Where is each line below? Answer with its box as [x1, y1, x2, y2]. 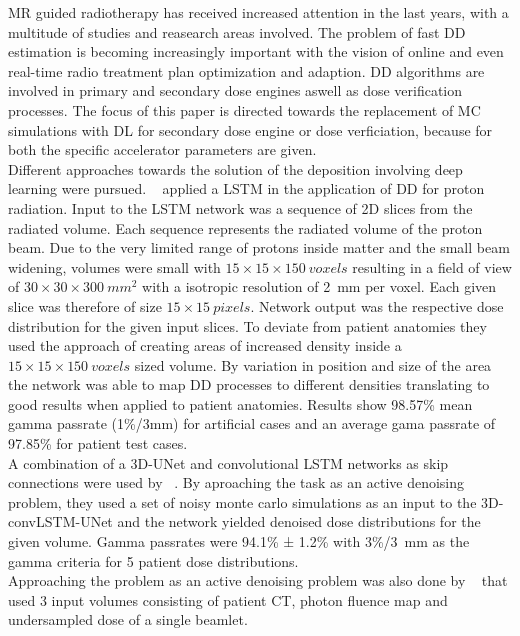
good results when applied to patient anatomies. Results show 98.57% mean [8, 393, 473, 414]
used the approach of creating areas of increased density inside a [8, 335, 402, 356]
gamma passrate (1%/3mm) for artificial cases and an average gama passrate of [8, 413, 496, 434]
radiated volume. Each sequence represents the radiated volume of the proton [8, 217, 483, 238]
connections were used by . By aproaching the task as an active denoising [8, 472, 465, 493]
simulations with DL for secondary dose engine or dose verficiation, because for [8, 119, 493, 140]
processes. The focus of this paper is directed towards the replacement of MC [8, 99, 481, 120]
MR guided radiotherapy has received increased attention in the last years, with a [8, 2, 509, 22]
